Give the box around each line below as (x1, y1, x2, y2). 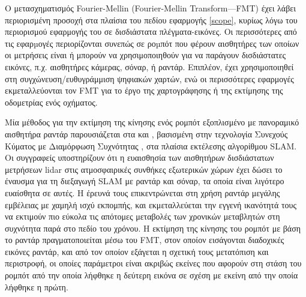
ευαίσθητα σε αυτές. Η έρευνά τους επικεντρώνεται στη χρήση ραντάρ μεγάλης (5, 186, 280, 199)
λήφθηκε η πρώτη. (5, 280, 68, 293)
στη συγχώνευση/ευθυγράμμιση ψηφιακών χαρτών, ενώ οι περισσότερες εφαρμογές (5, 72, 294, 85)
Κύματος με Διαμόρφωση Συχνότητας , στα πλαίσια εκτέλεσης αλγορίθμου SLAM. (5, 139, 297, 152)
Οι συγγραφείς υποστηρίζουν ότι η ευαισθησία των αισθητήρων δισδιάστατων (5, 151, 274, 164)
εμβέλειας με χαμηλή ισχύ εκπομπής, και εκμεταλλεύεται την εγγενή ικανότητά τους (5, 198, 297, 211)
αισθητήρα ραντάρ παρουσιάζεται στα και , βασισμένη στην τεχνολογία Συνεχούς (5, 127, 288, 140)
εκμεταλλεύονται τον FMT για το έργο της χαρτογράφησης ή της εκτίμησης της (5, 84, 283, 97)
